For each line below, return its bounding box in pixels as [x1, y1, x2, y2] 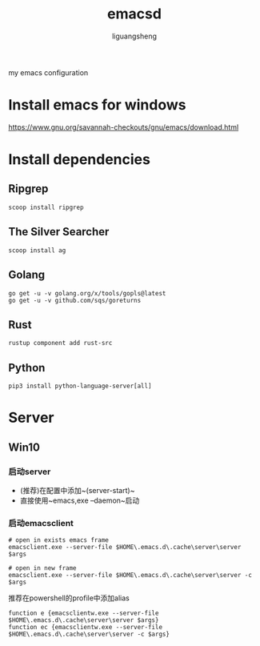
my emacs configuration [8, 67, 89, 77]
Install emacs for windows [8, 96, 186, 114]
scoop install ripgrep [8, 203, 84, 211]
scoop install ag [8, 246, 66, 255]
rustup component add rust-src [8, 339, 113, 347]
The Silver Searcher [8, 225, 110, 239]
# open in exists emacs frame [8, 536, 110, 544]
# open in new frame [8, 564, 78, 572]
